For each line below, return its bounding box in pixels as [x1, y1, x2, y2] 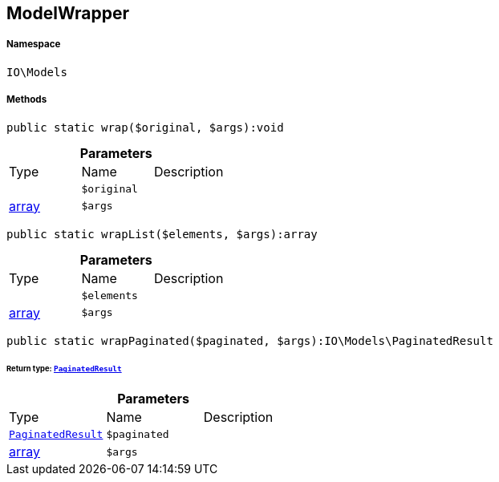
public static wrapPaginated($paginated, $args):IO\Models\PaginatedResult [6, 334, 493, 347]
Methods [6, 94, 47, 106]
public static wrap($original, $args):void [6, 120, 284, 134]
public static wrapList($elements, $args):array [6, 227, 318, 241]
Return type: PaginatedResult [6, 364, 122, 374]
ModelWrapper [6, 3, 129, 23]
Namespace [6, 38, 61, 51]
